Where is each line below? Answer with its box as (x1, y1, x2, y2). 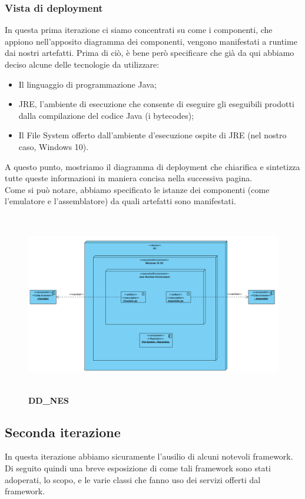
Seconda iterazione (5, 423, 121, 441)
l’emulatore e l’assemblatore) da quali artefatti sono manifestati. (5, 195, 236, 207)
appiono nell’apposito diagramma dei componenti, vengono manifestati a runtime (5, 35, 297, 47)
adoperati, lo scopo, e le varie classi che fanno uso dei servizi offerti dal (5, 473, 261, 485)
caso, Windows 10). (18, 140, 89, 152)
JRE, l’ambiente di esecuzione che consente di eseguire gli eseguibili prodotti (18, 98, 294, 110)
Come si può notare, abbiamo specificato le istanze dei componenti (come (5, 183, 270, 195)
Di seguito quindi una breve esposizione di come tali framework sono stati (5, 461, 271, 474)
